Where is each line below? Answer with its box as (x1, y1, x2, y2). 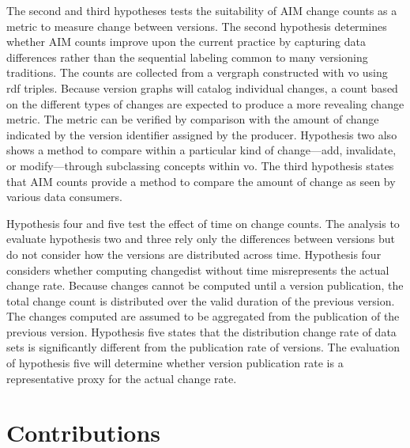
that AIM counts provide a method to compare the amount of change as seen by (6, 173, 396, 189)
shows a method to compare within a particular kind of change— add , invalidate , (6, 142, 397, 158)
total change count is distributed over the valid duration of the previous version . (6, 292, 395, 309)
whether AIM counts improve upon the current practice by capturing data (6, 33, 366, 50)
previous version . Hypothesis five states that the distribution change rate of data (6, 323, 397, 340)
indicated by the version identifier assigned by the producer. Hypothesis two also (6, 126, 397, 142)
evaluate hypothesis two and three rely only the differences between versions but (6, 230, 396, 247)
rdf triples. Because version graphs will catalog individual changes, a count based (6, 79, 398, 96)
